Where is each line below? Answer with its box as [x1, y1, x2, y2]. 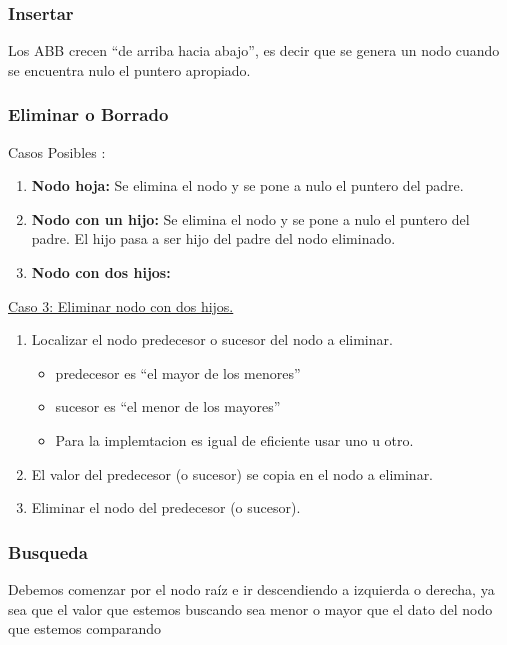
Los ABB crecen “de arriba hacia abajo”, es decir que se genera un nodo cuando [8, 40, 500, 61]
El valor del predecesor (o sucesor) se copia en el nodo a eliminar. [31, 463, 434, 484]
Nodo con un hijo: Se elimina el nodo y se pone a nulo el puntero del [31, 208, 470, 229]
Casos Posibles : [8, 141, 106, 162]
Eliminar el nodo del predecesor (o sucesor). [31, 497, 301, 518]
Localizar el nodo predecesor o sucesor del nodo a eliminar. [31, 329, 393, 350]
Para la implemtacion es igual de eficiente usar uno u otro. [55, 429, 414, 450]
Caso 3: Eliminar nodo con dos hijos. [8, 295, 234, 316]
